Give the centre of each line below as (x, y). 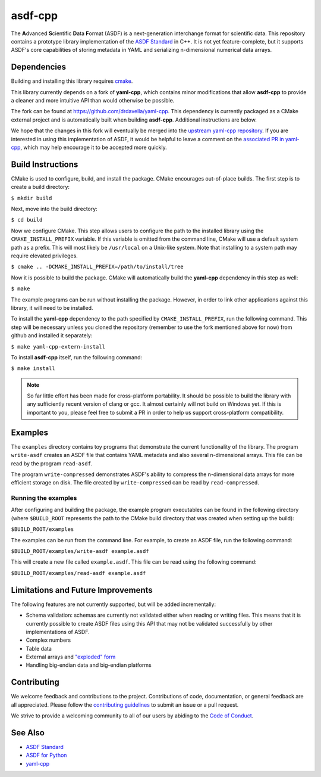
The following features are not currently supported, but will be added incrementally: (114, 604)
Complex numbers (48, 640)
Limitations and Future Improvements (82, 590)
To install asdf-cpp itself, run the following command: (77, 357)
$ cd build (27, 220)
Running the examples (44, 498)
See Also (28, 733)
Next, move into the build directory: (54, 209)
